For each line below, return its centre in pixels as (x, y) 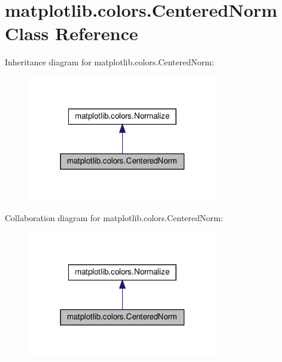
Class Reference (72, 33)
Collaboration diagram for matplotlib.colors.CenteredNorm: (114, 218)
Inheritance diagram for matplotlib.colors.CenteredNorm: (110, 62)
